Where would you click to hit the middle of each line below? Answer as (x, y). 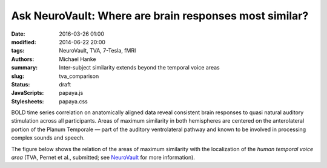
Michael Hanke (78, 59)
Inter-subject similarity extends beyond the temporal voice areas (140, 68)
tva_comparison (79, 76)
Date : (18, 34)
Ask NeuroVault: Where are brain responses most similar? (160, 16)
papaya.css (73, 101)
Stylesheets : (28, 101)
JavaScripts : (28, 93)
